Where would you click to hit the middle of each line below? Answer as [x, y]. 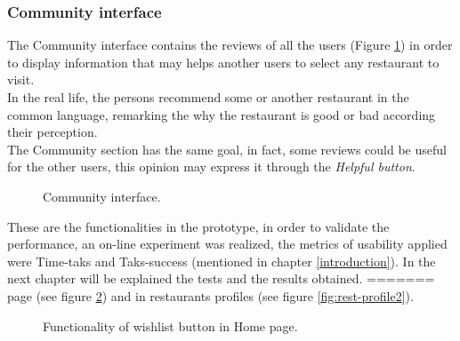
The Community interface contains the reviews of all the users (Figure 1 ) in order [230, 45]
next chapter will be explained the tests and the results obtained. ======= [221, 278]
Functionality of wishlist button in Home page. [170, 325]
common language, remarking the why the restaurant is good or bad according [222, 114]
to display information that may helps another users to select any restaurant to [223, 62]
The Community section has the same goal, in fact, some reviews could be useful [227, 149]
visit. [21, 79]
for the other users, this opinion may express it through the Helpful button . [211, 167]
